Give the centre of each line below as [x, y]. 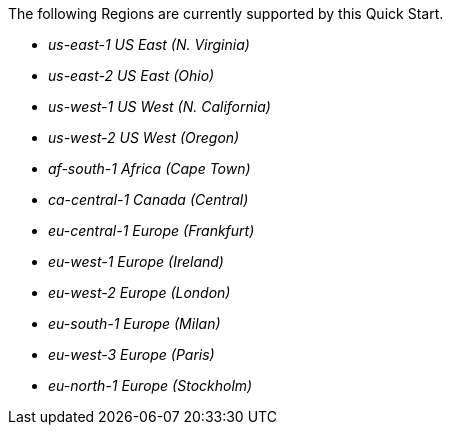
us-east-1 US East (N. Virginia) [149, 44]
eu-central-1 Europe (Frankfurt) [151, 230]
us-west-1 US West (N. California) [159, 106]
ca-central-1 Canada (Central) [148, 199]
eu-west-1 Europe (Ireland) [136, 261]
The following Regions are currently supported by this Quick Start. [226, 13]
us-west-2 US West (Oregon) [144, 137]
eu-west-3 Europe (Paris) [131, 354]
